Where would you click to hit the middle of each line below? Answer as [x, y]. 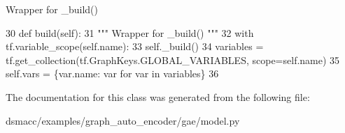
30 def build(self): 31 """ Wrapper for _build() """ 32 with [130, 32]
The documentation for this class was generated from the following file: [158, 96]
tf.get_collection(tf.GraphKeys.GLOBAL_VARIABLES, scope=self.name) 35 [173, 60]
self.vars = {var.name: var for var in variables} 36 [112, 73]
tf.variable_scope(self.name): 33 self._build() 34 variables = [135, 46]
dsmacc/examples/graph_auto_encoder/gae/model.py [123, 120]
